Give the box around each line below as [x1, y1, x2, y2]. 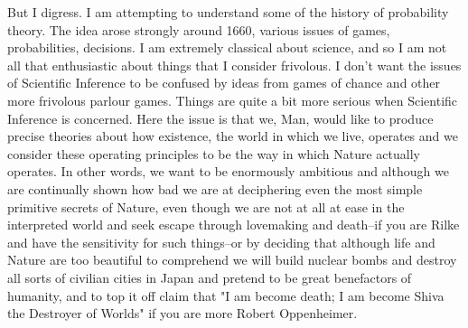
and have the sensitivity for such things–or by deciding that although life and [7, 232, 435, 251]
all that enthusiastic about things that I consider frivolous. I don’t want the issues [7, 55, 462, 74]
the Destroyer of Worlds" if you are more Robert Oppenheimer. [7, 304, 358, 323]
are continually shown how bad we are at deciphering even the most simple [7, 179, 423, 198]
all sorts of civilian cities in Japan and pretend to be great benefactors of [7, 267, 412, 286]
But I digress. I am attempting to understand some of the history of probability [7, 3, 449, 21]
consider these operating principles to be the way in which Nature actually [7, 144, 420, 163]
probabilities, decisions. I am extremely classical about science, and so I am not [7, 38, 447, 57]
